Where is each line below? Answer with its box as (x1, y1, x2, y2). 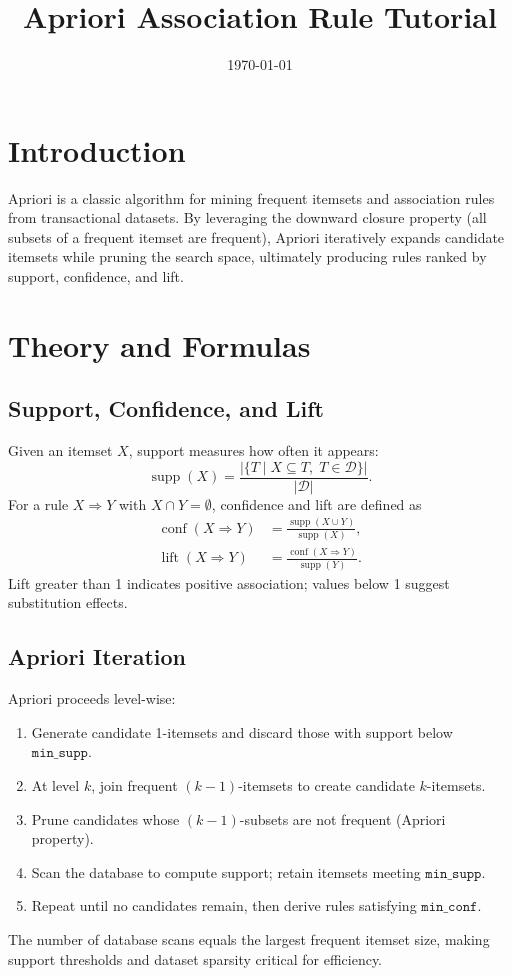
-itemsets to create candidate (238, 774, 415, 795)
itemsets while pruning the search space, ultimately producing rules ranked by (8, 246, 487, 267)
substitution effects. (8, 592, 128, 613)
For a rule (8, 493, 69, 514)
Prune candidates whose (31, 808, 180, 829)
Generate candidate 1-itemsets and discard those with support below (31, 721, 453, 742)
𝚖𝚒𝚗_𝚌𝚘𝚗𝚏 (421, 900, 478, 915)
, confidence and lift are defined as (211, 493, 422, 514)
